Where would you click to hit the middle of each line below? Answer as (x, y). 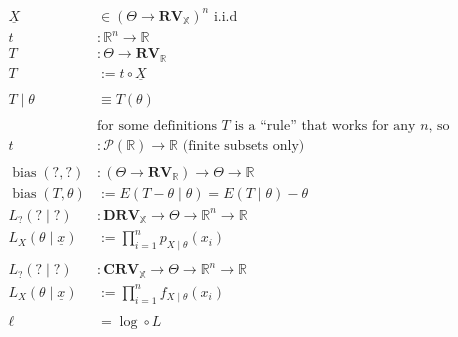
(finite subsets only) (243, 145)
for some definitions (157, 125)
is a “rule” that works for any (325, 125)
